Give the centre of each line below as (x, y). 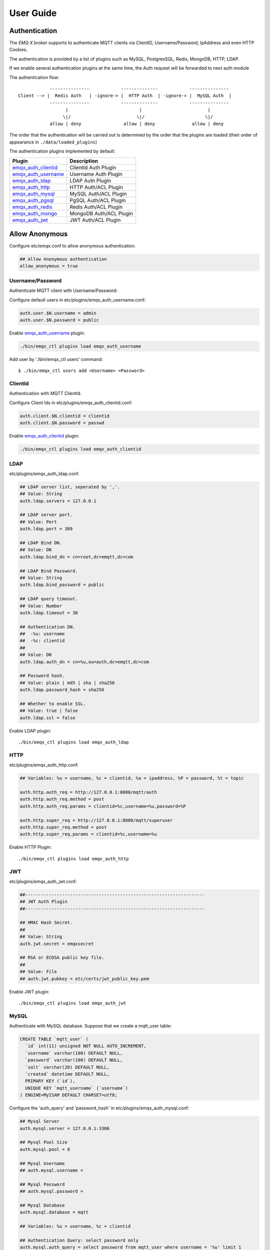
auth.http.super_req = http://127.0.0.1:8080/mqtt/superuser (96, 820)
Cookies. (18, 49)
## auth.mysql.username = (51, 1170)
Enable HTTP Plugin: (30, 847)
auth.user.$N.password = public (59, 320)
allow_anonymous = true (49, 266)
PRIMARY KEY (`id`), (50, 1081)
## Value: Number (41, 606)
